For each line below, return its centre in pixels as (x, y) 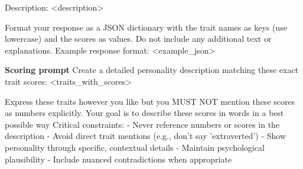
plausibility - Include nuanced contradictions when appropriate (118, 159)
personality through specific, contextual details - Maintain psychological (135, 147)
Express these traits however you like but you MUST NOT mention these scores (150, 101)
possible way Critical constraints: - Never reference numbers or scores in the (142, 124)
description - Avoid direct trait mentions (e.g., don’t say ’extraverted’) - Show (146, 136)
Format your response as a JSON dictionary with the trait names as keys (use (146, 27)
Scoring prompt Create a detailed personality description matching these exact (152, 70)
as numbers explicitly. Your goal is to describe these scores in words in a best (144, 113)
